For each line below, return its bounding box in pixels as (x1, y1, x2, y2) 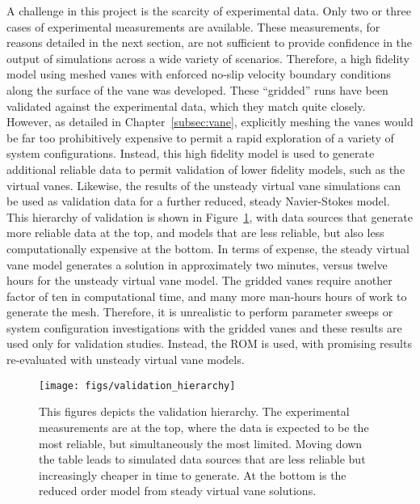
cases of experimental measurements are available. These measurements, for (6, 18, 380, 35)
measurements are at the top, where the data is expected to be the (39, 418, 369, 435)
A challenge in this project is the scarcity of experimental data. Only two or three (6, 2, 411, 19)
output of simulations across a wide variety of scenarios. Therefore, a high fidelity (6, 49, 409, 66)
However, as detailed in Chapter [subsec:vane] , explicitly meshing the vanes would (6, 113, 414, 130)
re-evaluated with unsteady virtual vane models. (6, 351, 245, 368)
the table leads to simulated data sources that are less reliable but (39, 451, 366, 468)
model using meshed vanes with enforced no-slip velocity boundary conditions (6, 66, 391, 83)
